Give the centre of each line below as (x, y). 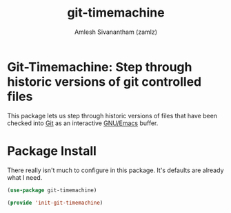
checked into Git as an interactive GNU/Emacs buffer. (83, 123)
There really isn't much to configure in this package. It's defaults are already (115, 170)
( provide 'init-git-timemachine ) (55, 203)
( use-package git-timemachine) (52, 190)
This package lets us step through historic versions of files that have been (112, 115)
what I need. (25, 177)
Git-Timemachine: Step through (100, 67)
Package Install (52, 151)
